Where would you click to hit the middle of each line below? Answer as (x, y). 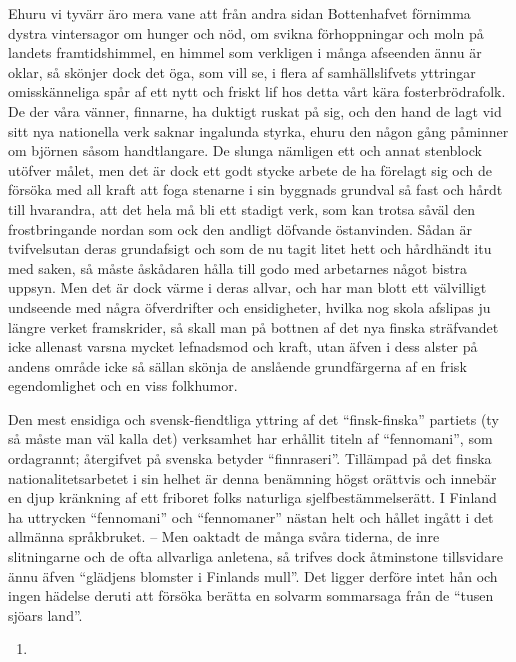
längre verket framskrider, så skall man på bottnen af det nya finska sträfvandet (253, 326)
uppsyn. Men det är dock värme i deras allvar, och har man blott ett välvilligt (247, 287)
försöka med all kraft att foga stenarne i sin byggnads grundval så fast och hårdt (255, 189)
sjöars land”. (45, 614)
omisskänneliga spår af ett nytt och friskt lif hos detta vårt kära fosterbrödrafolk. (257, 91)
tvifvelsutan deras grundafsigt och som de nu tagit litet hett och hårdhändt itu (250, 248)
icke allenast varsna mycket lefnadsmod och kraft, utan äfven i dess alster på (243, 346)
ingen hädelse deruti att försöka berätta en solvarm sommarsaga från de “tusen (251, 595)
